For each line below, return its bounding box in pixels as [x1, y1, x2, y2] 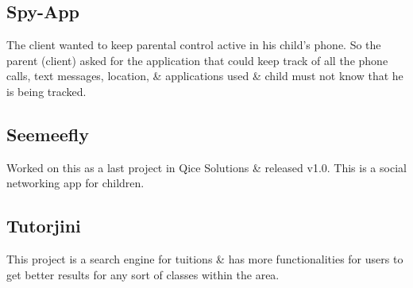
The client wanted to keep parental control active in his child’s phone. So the [6, 36, 381, 53]
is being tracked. [6, 83, 87, 99]
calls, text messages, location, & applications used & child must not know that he [6, 67, 403, 84]
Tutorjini [6, 213, 81, 238]
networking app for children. [6, 175, 145, 191]
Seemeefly [6, 121, 89, 146]
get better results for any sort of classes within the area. [6, 266, 280, 282]
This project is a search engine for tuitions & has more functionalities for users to [6, 251, 403, 267]
